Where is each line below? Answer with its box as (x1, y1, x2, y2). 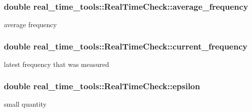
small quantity (4, 98, 47, 109)
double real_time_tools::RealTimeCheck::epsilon (4, 80, 200, 92)
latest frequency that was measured (4, 59, 109, 69)
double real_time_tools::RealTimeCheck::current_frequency (4, 40, 248, 52)
